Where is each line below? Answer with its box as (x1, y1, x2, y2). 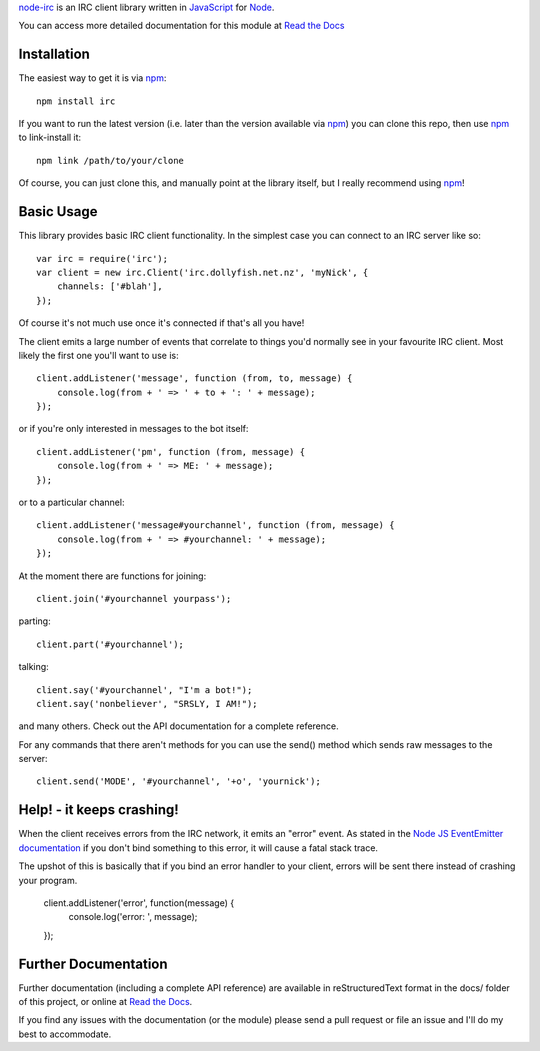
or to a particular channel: (18, 496, 125, 509)
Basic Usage (18, 203, 98, 220)
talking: (18, 661, 49, 673)
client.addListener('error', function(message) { (43, 896, 235, 909)
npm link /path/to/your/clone (36, 155, 185, 166)
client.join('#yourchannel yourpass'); (36, 593, 232, 604)
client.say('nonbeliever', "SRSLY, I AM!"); (36, 698, 259, 709)
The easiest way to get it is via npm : (18, 72, 167, 84)
